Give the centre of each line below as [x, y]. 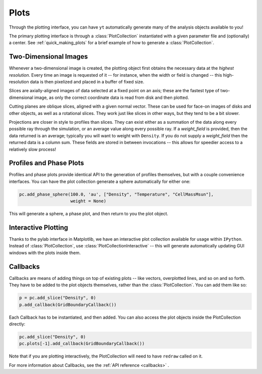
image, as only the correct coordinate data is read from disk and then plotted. [112, 98]
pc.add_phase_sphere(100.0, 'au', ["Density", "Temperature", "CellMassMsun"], [116, 194]
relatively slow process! [33, 149]
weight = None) [89, 201]
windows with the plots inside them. [45, 253]
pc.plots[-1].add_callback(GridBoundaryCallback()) [82, 344]
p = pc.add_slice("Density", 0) [58, 298]
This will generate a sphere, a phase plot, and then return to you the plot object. [89, 214]
